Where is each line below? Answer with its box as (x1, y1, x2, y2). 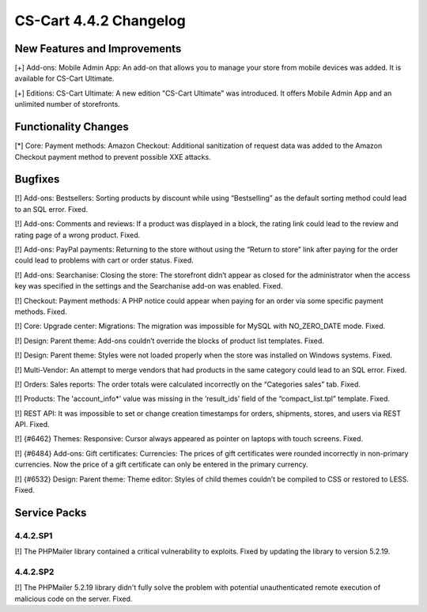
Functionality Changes (14, 120, 130, 134)
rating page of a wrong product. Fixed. (14, 230, 141, 240)
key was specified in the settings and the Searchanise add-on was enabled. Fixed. (14, 281, 283, 291)
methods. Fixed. (14, 307, 67, 316)
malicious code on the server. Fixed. (14, 594, 133, 603)
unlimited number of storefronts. (14, 100, 120, 109)
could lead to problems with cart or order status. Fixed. (14, 255, 194, 265)
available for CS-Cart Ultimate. (14, 74, 115, 83)
